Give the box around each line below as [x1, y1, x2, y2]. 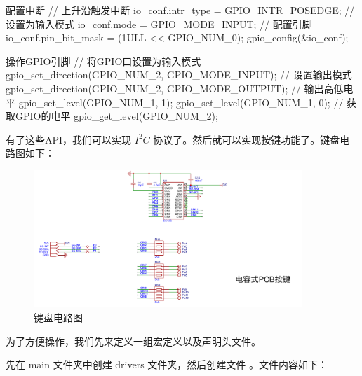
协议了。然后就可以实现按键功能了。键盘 [153, 132, 340, 146]
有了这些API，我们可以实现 [6, 132, 132, 146]
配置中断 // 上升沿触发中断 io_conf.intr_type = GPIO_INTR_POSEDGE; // [6, 3, 355, 17]
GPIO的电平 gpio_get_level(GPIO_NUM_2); [15, 109, 218, 123]
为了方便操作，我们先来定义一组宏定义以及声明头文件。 [6, 333, 261, 348]
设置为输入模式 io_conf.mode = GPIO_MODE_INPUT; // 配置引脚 [6, 16, 312, 31]
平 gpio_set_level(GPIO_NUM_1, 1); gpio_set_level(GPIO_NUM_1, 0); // [6, 95, 344, 109]
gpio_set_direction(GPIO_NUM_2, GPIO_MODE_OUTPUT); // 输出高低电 [6, 81, 354, 95]
